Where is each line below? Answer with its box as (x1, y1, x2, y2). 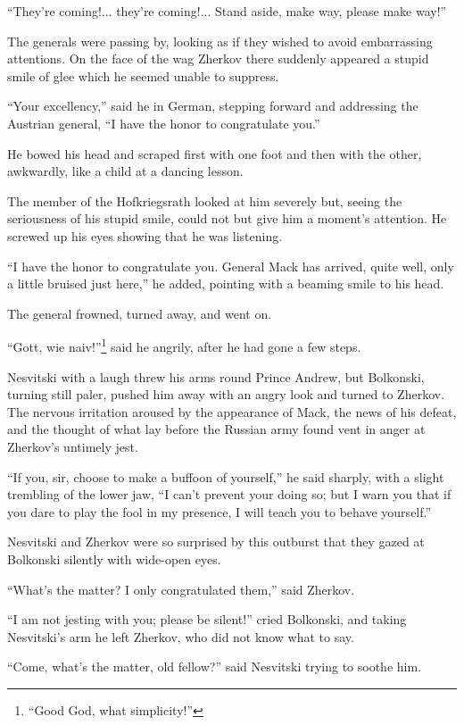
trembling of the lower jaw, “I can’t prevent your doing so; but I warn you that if (7, 485, 452, 504)
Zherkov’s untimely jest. (7, 437, 138, 455)
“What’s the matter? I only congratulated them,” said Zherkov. (7, 579, 355, 598)
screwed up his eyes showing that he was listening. (7, 226, 283, 245)
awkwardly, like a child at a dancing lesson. (7, 162, 244, 180)
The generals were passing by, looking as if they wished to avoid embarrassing (7, 31, 433, 50)
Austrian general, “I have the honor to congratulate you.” (7, 113, 320, 132)
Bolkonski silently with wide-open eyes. (7, 549, 221, 568)
